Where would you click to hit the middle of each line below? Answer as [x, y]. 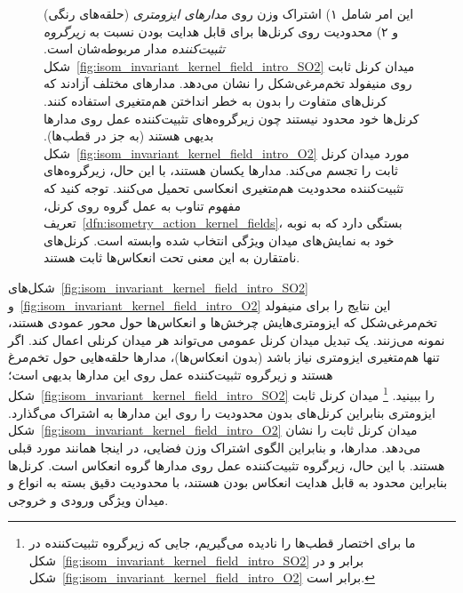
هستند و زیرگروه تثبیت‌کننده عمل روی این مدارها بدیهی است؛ [171, 374]
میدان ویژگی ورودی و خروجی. [88, 499]
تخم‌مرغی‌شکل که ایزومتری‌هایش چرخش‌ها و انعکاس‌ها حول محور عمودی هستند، [223, 322]
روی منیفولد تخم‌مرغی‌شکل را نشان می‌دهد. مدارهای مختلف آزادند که [228, 83]
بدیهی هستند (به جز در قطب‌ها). [129, 136]
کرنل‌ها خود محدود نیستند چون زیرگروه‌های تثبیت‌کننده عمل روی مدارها [231, 118]
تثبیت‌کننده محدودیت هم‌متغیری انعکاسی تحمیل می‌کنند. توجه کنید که [224, 187]
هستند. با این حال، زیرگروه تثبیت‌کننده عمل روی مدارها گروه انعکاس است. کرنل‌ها [227, 465]
